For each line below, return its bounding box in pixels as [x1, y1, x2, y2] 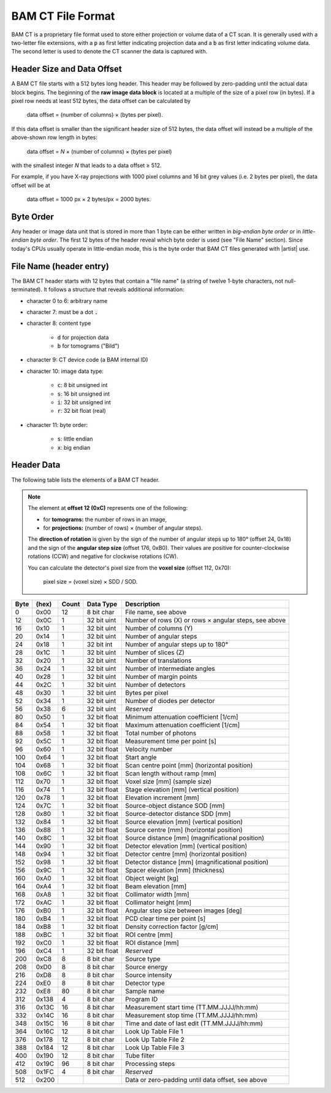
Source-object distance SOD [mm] [124, 802, 225, 810]
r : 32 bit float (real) [57, 407, 107, 415]
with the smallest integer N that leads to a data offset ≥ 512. [11, 162, 162, 169]
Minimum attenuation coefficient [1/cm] [124, 713, 238, 721]
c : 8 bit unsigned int [57, 382, 108, 389]
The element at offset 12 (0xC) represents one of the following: [28, 504, 188, 512]
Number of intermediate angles [124, 664, 215, 673]
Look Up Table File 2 [124, 1035, 185, 1044]
